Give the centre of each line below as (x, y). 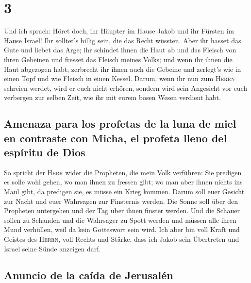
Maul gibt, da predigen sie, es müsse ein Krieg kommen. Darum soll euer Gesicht (124, 191)
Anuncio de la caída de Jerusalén (89, 275)
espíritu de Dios (45, 152)
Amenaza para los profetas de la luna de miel (120, 124)
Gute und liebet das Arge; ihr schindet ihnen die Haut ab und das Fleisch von (120, 50)
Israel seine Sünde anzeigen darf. (52, 248)
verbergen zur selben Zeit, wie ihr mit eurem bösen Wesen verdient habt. (112, 97)
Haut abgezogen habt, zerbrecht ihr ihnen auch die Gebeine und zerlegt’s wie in (123, 69)
